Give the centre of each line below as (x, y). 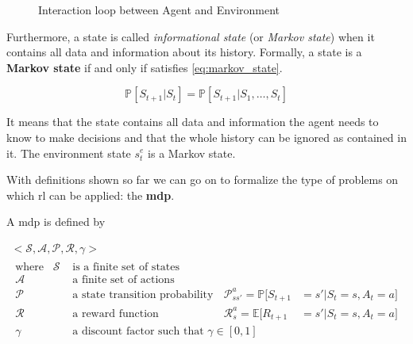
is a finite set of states (126, 267)
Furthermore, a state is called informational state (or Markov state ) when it (191, 36)
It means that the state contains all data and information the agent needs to (193, 122)
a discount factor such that (138, 332)
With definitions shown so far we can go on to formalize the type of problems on (203, 180)
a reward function (116, 313)
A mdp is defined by (56, 222)
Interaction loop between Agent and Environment (159, 10)
